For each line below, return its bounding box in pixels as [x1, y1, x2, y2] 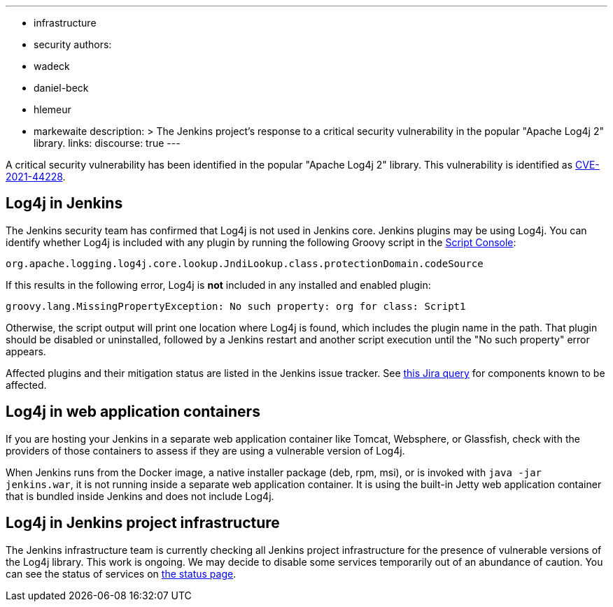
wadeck [34, 60, 70, 72]
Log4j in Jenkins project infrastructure [6, 514, 280, 532]
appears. [6, 345, 46, 357]
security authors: [34, 38, 112, 50]
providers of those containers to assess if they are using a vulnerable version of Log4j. [6, 444, 405, 457]
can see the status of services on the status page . [6, 567, 237, 580]
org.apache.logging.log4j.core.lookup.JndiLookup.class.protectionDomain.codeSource [6, 257, 484, 269]
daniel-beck [34, 82, 89, 94]
